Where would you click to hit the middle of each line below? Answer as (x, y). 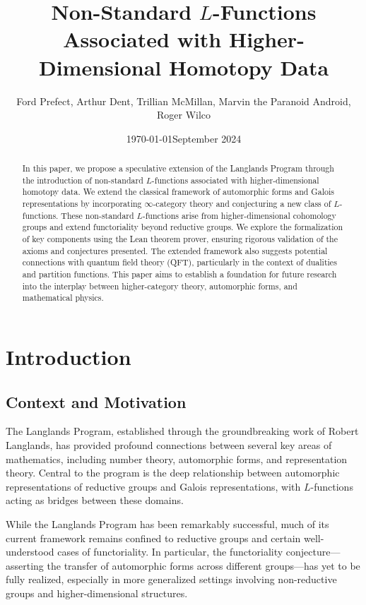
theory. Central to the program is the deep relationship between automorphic (173, 473)
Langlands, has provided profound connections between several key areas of (169, 444)
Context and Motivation (96, 401)
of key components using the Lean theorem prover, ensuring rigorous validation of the (180, 239)
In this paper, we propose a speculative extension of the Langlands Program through (178, 168)
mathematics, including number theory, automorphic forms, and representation (177, 459)
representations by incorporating (82, 204)
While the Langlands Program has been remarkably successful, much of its (167, 523)
